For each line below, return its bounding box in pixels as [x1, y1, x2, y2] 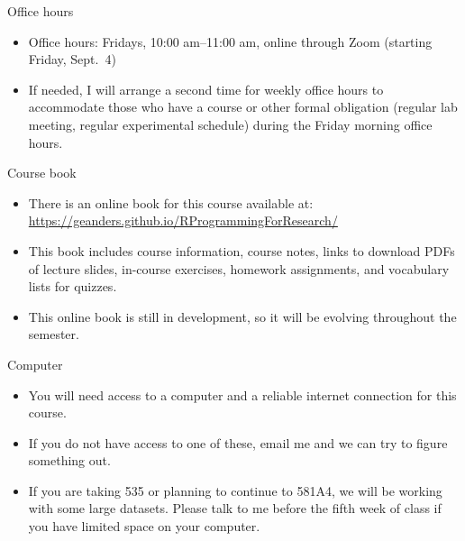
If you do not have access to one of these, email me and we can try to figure [28, 433, 448, 452]
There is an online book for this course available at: [28, 193, 314, 212]
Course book [7, 163, 77, 182]
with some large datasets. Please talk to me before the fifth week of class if [28, 499, 442, 518]
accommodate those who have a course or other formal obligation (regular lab [28, 97, 458, 116]
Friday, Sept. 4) [28, 50, 116, 69]
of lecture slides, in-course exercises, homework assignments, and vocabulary [28, 259, 450, 278]
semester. [28, 325, 79, 344]
